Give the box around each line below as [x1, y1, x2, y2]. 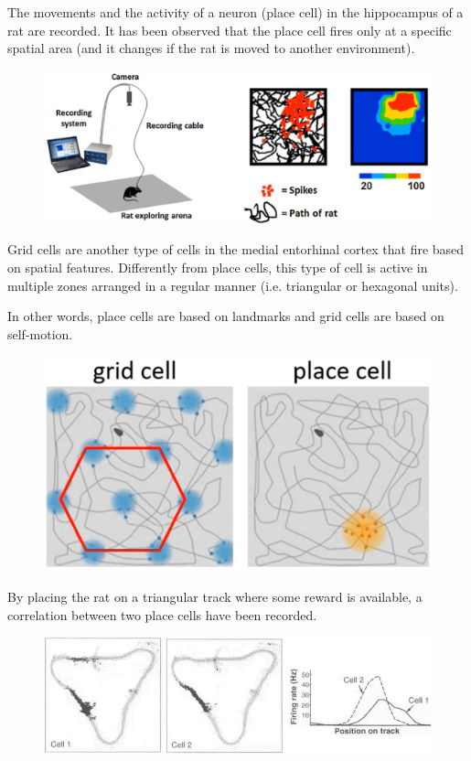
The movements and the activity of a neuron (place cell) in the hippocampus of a [7, 3, 464, 21]
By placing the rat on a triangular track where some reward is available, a [7, 587, 423, 606]
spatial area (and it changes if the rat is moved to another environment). [7, 38, 415, 58]
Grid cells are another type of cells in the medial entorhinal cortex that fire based [7, 240, 465, 259]
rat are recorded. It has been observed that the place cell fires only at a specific [7, 20, 452, 39]
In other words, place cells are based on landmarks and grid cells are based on [7, 306, 444, 326]
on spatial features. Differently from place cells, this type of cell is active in [7, 258, 428, 277]
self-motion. [7, 324, 73, 343]
